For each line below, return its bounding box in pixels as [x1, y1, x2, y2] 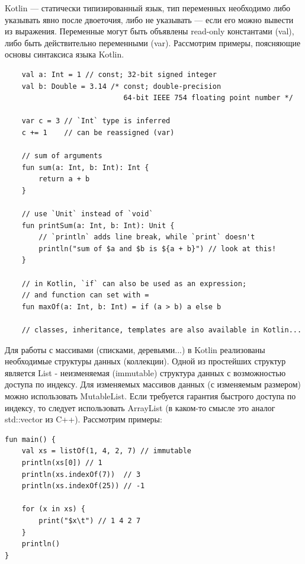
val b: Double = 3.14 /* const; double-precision [21, 82, 221, 91]
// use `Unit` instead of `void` [21, 210, 153, 219]
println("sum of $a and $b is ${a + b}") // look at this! [38, 244, 277, 253]
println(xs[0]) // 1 [21, 458, 102, 467]
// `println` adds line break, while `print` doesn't [38, 233, 255, 242]
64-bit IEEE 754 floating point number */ [123, 94, 293, 102]
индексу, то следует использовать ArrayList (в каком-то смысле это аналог [5, 401, 275, 414]
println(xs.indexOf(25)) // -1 [21, 482, 145, 491]
